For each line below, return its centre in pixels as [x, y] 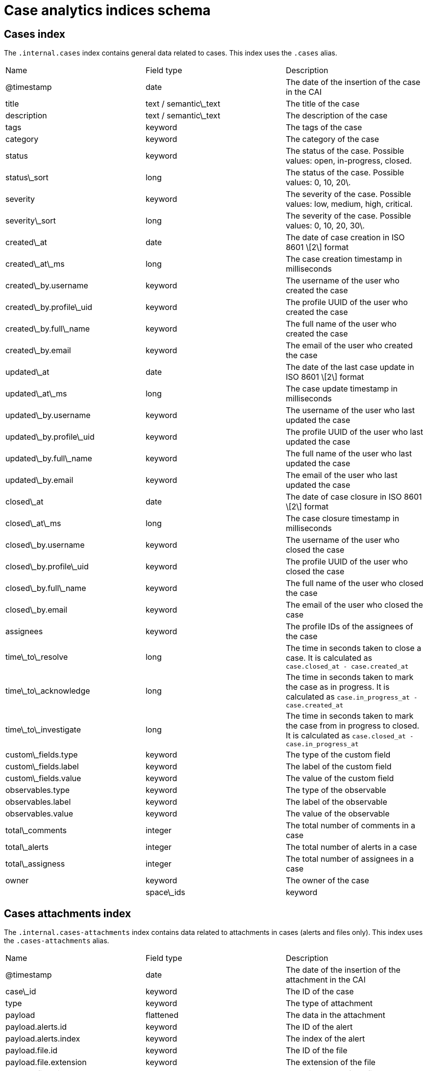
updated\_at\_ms [36, 394]
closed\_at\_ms [33, 523]
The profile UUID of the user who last [354, 432]
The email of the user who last [341, 475]
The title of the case [323, 104]
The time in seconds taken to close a [353, 648]
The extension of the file [330, 1062]
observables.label [38, 802]
